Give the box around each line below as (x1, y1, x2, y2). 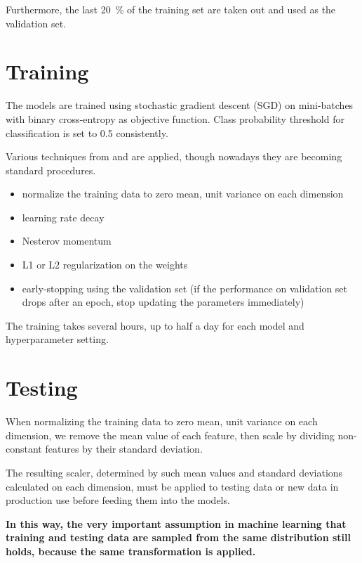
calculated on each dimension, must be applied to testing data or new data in (6, 479, 339, 493)
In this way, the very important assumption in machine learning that (6, 516, 347, 531)
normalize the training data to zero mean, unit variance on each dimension (22, 186, 344, 201)
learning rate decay (22, 209, 105, 224)
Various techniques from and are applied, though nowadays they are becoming (6, 149, 342, 164)
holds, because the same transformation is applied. (6, 543, 256, 558)
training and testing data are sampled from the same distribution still (6, 530, 351, 545)
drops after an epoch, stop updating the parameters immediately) (22, 295, 304, 309)
